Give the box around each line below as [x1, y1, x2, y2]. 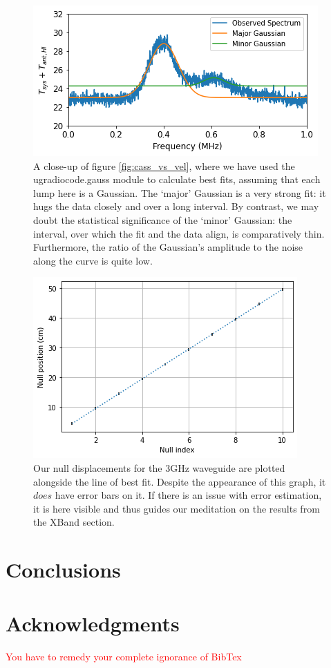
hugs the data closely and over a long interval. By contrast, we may [33, 199, 319, 213]
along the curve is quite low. [33, 253, 153, 267]
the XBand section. [33, 515, 115, 529]
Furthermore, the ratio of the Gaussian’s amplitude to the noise [33, 240, 303, 254]
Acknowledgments [6, 609, 180, 638]
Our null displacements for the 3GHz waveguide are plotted [33, 460, 285, 475]
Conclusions [6, 555, 121, 584]
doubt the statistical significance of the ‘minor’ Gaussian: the [33, 212, 292, 227]
